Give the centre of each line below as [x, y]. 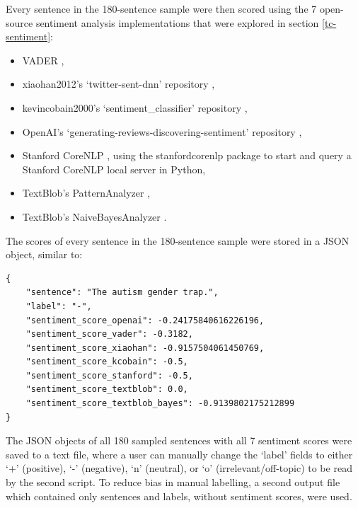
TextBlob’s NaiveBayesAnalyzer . [94, 216]
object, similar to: [44, 254]
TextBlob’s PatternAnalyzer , [86, 193]
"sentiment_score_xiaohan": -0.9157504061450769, [145, 348]
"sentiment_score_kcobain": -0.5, [107, 362]
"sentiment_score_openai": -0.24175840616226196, [145, 320]
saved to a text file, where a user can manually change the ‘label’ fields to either [179, 454]
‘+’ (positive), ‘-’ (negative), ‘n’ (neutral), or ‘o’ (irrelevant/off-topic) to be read [179, 468]
